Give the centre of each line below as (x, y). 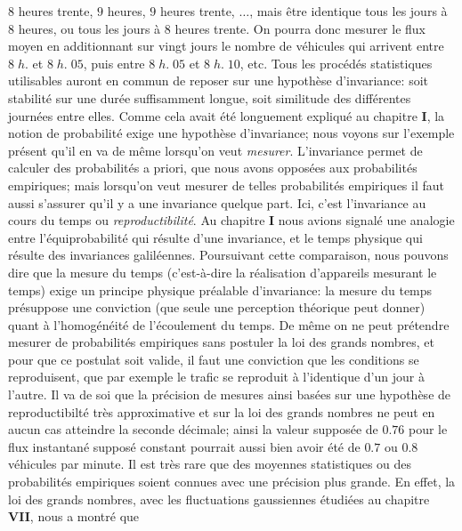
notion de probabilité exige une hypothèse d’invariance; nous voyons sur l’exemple (231, 133)
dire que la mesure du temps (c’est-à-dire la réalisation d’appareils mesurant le (223, 272)
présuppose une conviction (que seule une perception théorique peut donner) (217, 307)
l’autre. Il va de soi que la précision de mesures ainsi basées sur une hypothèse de (230, 394)
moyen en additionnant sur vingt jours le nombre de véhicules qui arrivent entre (226, 46)
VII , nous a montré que (74, 516)
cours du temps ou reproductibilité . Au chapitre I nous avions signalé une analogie (231, 220)
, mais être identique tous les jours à (349, 11)
